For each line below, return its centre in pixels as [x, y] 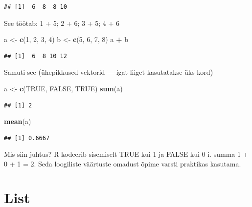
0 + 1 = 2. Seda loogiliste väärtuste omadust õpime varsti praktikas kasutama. [123, 163]
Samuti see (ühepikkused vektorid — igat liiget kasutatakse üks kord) [109, 72]
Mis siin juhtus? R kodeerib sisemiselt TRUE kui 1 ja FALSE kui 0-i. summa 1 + [126, 154]
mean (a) [18, 121]
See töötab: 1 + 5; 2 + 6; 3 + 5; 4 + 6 [62, 23]
